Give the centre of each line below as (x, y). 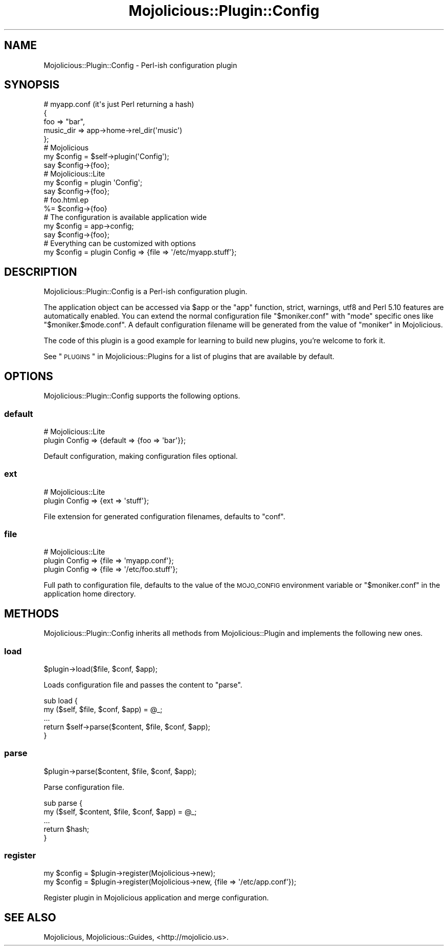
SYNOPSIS (32, 85)
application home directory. (90, 594)
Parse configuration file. (84, 787)
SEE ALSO (30, 917)
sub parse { (63, 803)
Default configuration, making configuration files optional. (141, 456)
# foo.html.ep (66, 200)
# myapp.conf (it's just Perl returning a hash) (119, 104)
